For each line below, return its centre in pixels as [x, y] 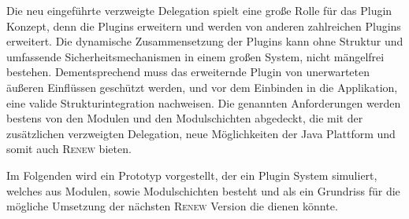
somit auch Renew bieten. [69, 149]
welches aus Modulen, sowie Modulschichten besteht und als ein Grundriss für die [203, 190]
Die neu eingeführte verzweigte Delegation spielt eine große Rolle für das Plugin [199, 10]
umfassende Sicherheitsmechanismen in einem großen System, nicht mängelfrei [195, 56]
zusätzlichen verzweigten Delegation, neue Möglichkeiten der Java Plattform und [201, 133]
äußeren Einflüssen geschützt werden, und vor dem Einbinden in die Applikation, [202, 87]
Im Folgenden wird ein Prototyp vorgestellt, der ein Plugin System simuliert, [192, 175]
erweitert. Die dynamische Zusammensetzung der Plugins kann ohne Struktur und [205, 41]
